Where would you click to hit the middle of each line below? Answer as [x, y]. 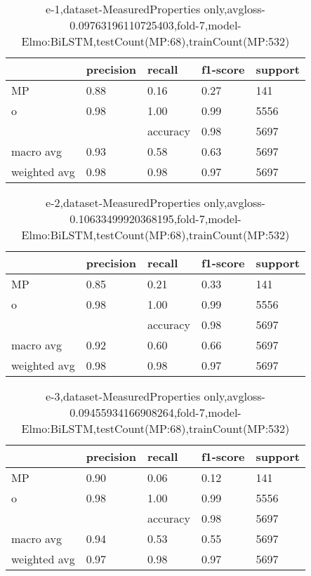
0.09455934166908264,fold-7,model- [155, 412]
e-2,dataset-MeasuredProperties [123, 202]
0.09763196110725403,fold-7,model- [155, 25]
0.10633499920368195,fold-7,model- [155, 219]
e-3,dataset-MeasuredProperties [123, 396]
